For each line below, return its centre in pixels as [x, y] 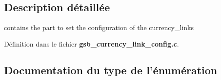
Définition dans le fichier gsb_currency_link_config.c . [91, 43]
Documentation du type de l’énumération [111, 70]
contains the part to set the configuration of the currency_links [99, 27]
